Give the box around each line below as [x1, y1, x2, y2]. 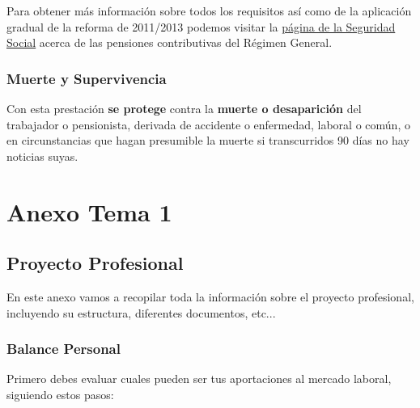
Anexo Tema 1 [6, 195, 172, 228]
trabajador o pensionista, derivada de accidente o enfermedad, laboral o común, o [6, 116, 410, 132]
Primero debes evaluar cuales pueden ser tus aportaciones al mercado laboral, [6, 370, 392, 387]
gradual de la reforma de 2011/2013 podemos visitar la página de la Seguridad [6, 18, 396, 35]
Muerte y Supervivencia [6, 68, 167, 88]
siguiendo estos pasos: [6, 385, 114, 402]
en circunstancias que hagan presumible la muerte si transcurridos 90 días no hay [6, 132, 409, 149]
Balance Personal [6, 339, 121, 359]
